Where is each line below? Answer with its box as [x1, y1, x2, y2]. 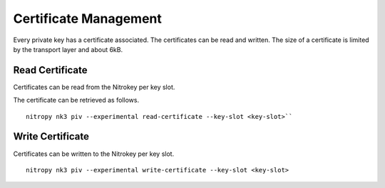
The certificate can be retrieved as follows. [13, 96, 139, 105]
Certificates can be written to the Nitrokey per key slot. [13, 150, 175, 158]
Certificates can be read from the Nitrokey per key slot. [13, 83, 175, 91]
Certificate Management [13, 11, 162, 26]
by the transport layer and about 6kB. [13, 45, 123, 53]
